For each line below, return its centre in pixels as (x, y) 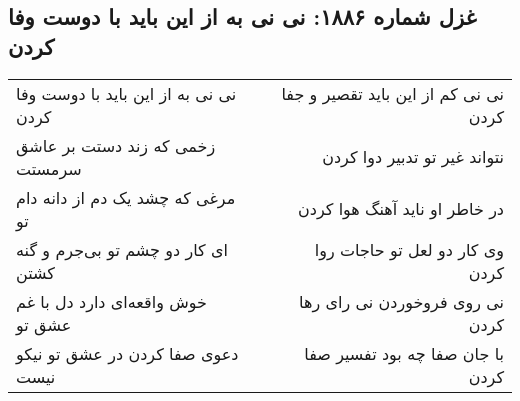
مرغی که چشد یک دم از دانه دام (126, 197)
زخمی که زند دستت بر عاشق (116, 145)
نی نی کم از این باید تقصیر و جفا (392, 93)
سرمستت (49, 168)
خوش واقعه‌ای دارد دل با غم (111, 301)
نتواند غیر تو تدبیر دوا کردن (413, 157)
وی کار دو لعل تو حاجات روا (409, 249)
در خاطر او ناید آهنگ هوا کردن (401, 209)
